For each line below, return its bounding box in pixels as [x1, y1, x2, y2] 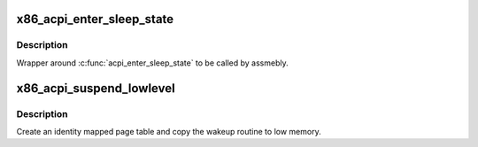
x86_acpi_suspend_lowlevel [16, 81, 176, 96]
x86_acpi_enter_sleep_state [16, 12, 174, 27]
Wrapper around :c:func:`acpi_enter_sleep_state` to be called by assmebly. [16, 58, 289, 68]
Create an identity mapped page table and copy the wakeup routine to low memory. [16, 126, 322, 136]
